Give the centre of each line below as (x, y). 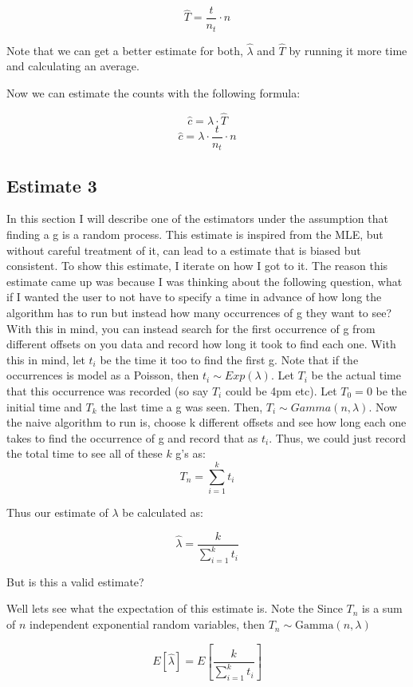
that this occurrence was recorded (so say (108, 390)
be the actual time (356, 375)
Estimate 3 (52, 185)
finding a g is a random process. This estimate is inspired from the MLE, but (195, 234)
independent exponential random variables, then (147, 624)
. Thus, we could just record (337, 437)
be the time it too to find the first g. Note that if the (229, 359)
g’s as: (191, 453)
